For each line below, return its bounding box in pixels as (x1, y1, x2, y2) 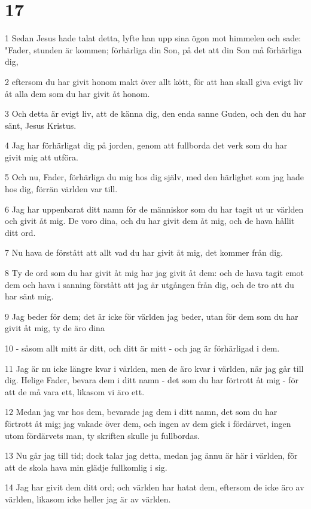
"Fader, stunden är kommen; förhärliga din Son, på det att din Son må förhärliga (5, 43, 302, 56)
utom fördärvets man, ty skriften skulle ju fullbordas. (5, 429, 200, 441)
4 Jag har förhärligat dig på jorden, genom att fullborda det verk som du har (5, 139, 288, 152)
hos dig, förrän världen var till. (5, 183, 118, 195)
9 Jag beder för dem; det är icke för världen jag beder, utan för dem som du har (5, 310, 298, 322)
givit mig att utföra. (5, 150, 78, 163)
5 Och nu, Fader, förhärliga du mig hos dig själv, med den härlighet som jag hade (5, 171, 304, 183)
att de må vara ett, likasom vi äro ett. (5, 385, 145, 398)
